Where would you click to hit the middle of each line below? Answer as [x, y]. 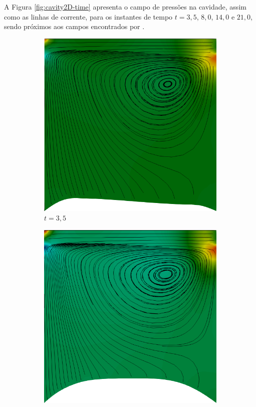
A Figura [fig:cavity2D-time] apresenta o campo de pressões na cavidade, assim [125, 7]
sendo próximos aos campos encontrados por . [74, 26]
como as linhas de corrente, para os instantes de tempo [88, 16]
